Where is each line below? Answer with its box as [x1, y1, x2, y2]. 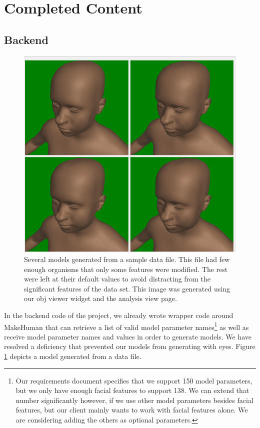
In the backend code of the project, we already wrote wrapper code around [4, 310, 233, 320]
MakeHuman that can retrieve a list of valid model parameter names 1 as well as [4, 320, 249, 332]
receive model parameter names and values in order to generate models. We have [4, 331, 252, 341]
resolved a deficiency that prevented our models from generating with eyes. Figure [4, 341, 255, 351]
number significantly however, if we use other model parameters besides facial [15, 394, 253, 405]
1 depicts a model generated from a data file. [4, 351, 141, 361]
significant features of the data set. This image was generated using [24, 283, 230, 293]
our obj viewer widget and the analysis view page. [24, 293, 177, 303]
